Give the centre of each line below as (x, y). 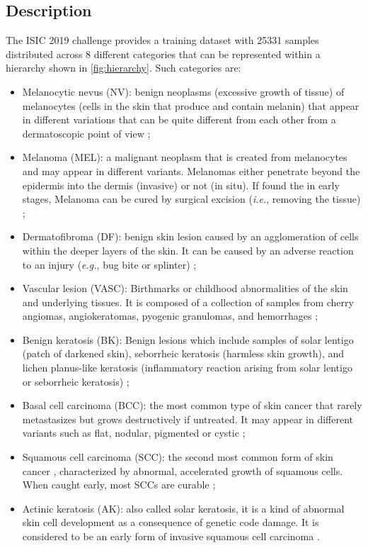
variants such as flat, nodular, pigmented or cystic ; (134, 433)
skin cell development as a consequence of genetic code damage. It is (171, 522)
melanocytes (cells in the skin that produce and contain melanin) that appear (191, 105)
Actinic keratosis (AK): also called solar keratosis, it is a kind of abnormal (183, 508)
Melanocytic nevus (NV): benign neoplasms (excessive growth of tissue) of (183, 91)
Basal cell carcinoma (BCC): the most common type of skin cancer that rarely (192, 405)
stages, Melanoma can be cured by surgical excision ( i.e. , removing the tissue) (191, 199)
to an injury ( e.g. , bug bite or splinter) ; (109, 264)
